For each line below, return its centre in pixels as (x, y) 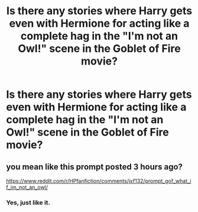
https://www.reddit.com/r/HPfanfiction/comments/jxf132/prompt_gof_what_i (99, 181)
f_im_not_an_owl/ (27, 187)
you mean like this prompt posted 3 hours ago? (95, 167)
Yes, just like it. (28, 203)
